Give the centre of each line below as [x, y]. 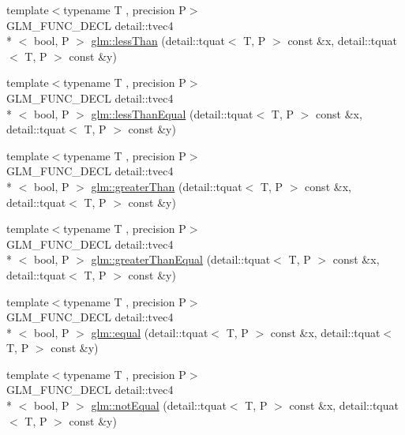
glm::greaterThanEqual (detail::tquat [181, 259]
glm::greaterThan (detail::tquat [167, 186]
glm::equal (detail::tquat [150, 332]
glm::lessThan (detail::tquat [158, 41]
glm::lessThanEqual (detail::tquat [172, 113]
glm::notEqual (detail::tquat [159, 405]
